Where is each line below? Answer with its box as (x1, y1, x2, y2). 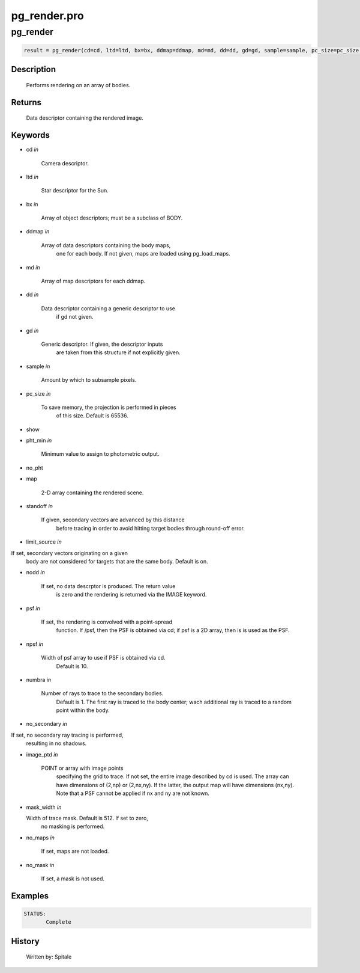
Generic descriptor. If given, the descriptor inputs (41, 340, 163, 348)
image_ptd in (26, 750, 58, 758)
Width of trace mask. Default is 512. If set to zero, (26, 814, 148, 821)
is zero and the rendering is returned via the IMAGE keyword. (56, 591, 207, 598)
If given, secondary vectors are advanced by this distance (41, 516, 185, 523)
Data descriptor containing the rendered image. (26, 114, 144, 121)
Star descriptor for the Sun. (41, 187, 109, 194)
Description (11, 64, 56, 75)
